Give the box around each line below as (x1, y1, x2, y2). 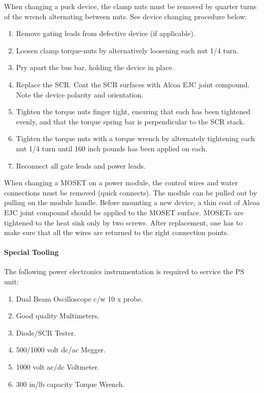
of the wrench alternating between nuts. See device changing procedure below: (4, 11, 247, 21)
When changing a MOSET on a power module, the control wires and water (4, 177, 238, 188)
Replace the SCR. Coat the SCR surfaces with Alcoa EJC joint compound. (16, 79, 250, 89)
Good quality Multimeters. (16, 310, 100, 321)
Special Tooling (4, 247, 59, 257)
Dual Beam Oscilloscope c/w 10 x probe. (16, 293, 143, 304)
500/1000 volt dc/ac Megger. (16, 344, 106, 355)
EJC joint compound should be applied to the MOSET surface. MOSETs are (4, 207, 244, 217)
